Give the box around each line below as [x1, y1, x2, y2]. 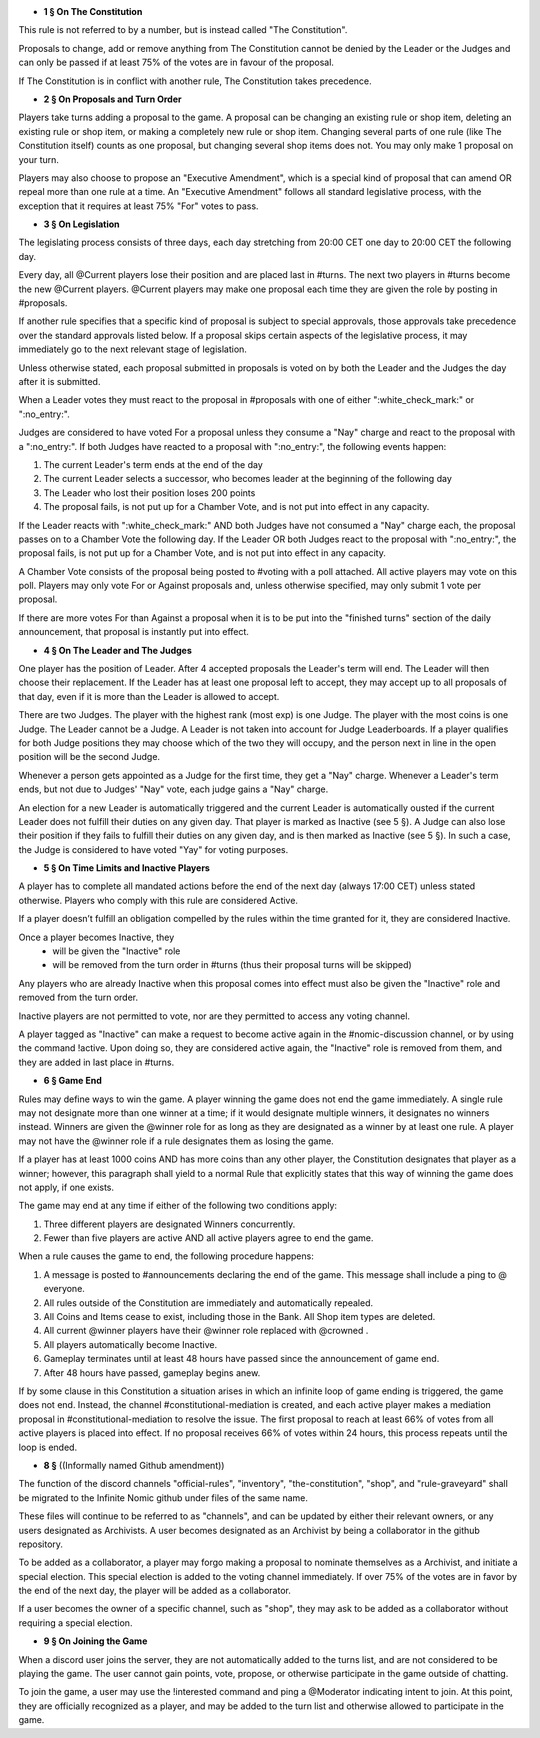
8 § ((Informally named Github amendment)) [43, 1459, 225, 1471]
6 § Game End [43, 1075, 102, 1087]
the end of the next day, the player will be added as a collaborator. [18, 1585, 292, 1597]
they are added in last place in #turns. [18, 1056, 175, 1068]
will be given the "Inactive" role [52, 945, 181, 957]
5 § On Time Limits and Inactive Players [43, 862, 210, 874]
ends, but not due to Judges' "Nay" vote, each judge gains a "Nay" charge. [18, 783, 329, 795]
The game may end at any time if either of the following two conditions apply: [18, 1200, 338, 1212]
